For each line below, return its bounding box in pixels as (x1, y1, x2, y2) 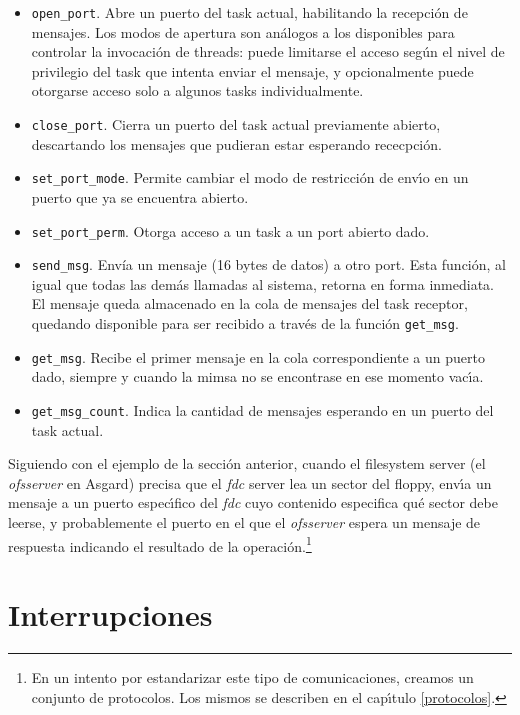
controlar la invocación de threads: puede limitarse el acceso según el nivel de (31, 41, 505, 62)
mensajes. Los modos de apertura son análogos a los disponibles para (31, 21, 455, 42)
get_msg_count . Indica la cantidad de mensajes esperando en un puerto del (31, 399, 494, 420)
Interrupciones (8, 594, 213, 634)
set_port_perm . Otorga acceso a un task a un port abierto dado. (31, 220, 430, 241)
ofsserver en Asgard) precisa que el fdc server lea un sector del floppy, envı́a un (8, 472, 492, 493)
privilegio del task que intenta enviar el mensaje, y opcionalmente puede (31, 60, 474, 81)
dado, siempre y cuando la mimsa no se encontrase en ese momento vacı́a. (31, 366, 484, 387)
